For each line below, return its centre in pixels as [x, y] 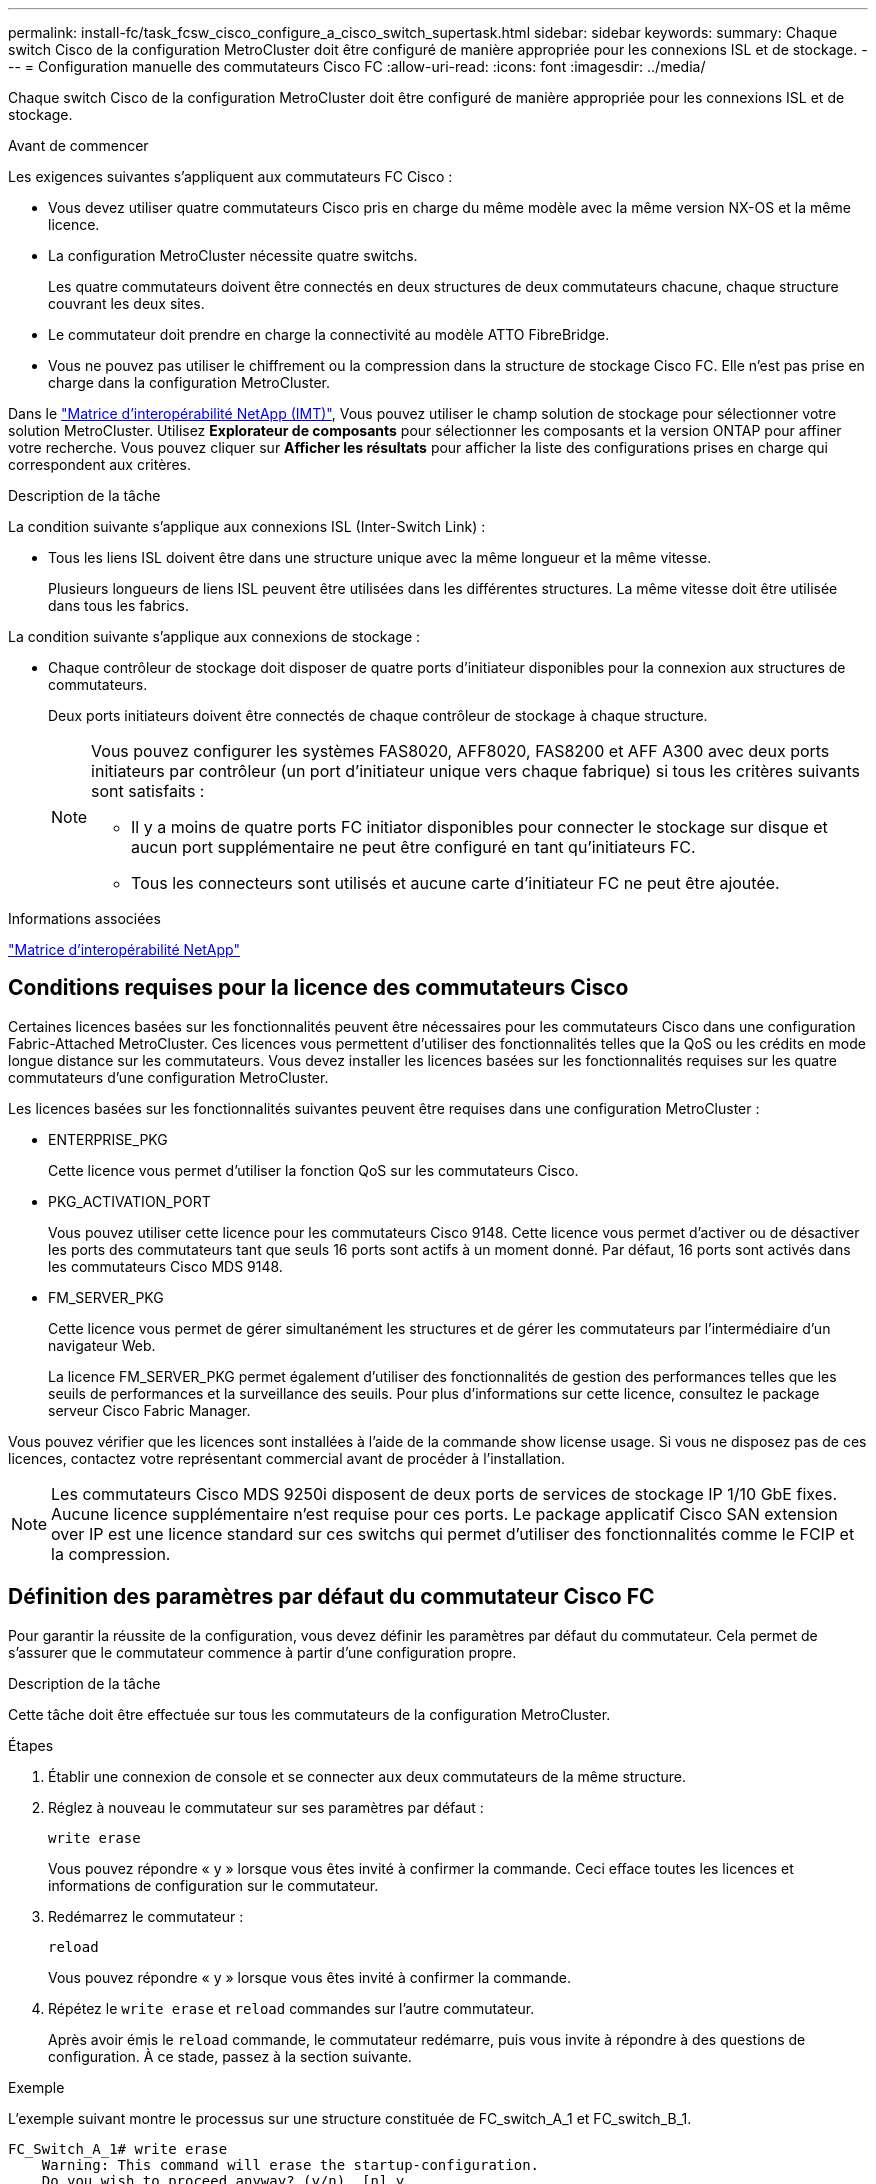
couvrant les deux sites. [126, 303]
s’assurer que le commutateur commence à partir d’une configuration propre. [262, 1652]
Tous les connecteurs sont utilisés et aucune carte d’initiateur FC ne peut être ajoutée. [455, 883]
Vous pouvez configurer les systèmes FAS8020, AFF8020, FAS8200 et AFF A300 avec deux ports [460, 751]
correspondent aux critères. [99, 464]
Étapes [31, 1745]
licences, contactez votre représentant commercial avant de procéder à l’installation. [287, 1458]
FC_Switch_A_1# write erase [118, 2148]
